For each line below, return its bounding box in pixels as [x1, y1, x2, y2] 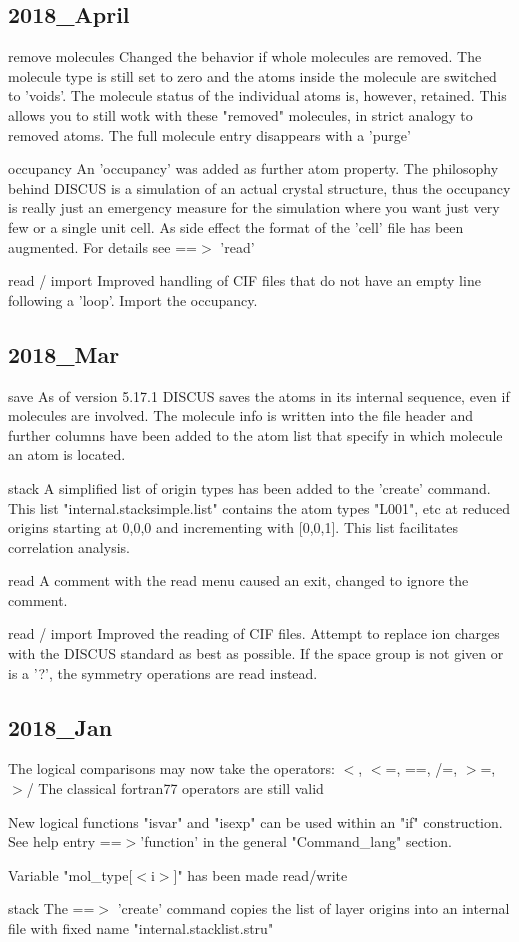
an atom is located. [8, 444, 126, 465]
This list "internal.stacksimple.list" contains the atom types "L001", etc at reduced [8, 497, 510, 518]
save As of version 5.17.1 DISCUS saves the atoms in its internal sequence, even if [8, 385, 510, 406]
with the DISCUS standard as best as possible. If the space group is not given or [8, 643, 504, 664]
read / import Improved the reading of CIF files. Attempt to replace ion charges [8, 623, 500, 644]
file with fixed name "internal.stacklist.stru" [8, 918, 274, 939]
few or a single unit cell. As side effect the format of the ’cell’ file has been [8, 216, 464, 237]
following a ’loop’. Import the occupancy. [8, 289, 258, 310]
